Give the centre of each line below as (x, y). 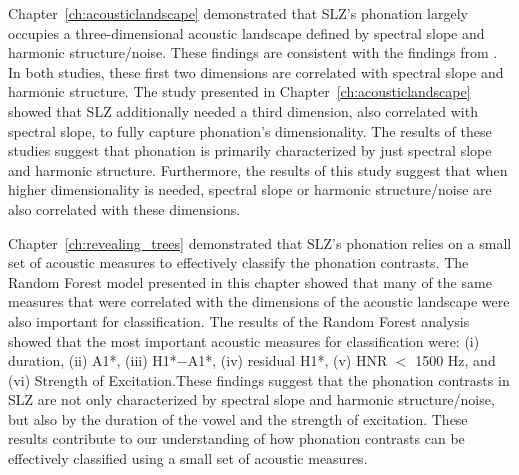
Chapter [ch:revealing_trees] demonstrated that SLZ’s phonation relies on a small (260, 242)
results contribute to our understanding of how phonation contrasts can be (236, 438)
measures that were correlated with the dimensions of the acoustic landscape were (259, 301)
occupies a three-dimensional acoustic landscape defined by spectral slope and (246, 32)
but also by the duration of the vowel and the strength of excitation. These (238, 418)
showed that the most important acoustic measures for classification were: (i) (244, 340)
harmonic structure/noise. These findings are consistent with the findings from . (253, 52)
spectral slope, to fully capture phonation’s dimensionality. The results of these (250, 130)
